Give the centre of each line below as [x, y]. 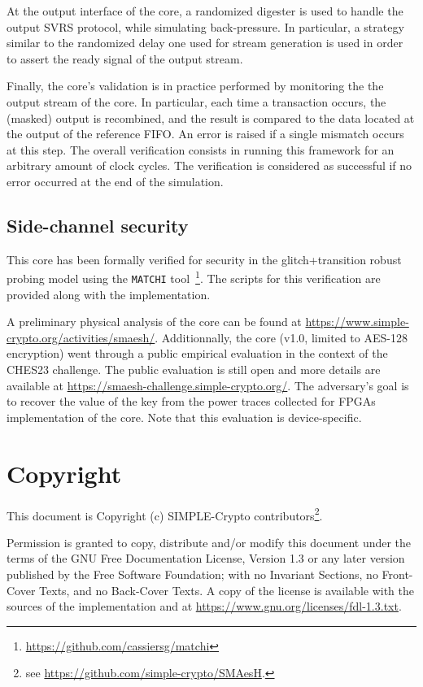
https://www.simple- [357, 322]
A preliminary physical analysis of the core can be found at [154, 322]
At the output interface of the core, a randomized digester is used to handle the [205, 11]
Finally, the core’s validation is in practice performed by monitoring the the [195, 86]
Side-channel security [98, 225]
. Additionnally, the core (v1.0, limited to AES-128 [281, 337]
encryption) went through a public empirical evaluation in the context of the [197, 353]
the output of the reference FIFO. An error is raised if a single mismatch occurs [205, 134]
